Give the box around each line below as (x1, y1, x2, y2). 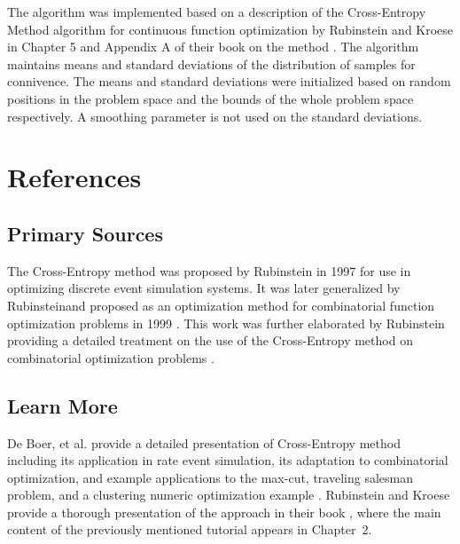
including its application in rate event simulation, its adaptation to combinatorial (7, 451, 448, 469)
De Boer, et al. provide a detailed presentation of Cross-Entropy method (7, 433, 401, 452)
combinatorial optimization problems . (7, 348, 214, 367)
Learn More (7, 391, 118, 419)
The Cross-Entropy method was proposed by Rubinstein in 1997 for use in (7, 261, 411, 280)
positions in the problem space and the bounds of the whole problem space (7, 89, 414, 107)
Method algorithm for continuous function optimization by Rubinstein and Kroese (7, 20, 454, 38)
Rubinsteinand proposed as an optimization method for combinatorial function (7, 296, 435, 314)
